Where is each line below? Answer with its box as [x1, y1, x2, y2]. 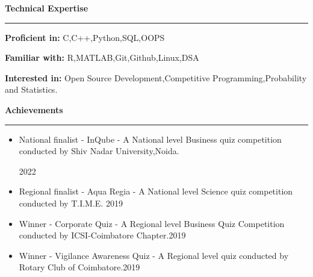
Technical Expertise [5, 2, 88, 14]
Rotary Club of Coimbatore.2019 [19, 261, 140, 273]
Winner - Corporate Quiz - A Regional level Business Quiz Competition [19, 217, 285, 229]
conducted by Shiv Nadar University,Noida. [19, 145, 179, 157]
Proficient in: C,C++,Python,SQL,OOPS [5, 31, 165, 43]
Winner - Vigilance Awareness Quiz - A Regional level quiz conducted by [19, 249, 289, 261]
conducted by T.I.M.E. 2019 [19, 196, 123, 209]
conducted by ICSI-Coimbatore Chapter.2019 [19, 229, 186, 241]
